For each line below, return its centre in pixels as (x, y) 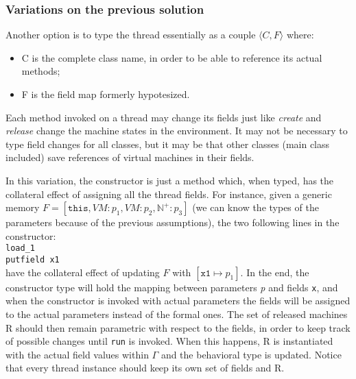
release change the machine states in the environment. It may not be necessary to (177, 131)
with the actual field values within (77, 354)
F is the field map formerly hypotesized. (106, 94)
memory (23, 207)
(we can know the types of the (256, 207)
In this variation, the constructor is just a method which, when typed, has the (170, 180)
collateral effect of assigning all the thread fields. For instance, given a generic (169, 194)
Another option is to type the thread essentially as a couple (131, 35)
